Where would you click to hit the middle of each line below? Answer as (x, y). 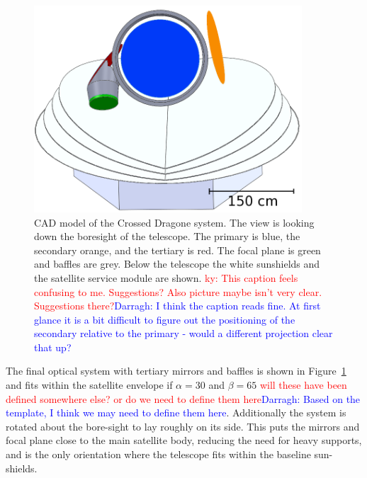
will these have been (303, 385)
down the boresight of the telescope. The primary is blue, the (167, 236)
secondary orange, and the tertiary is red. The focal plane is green (177, 250)
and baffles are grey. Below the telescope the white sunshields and (177, 264)
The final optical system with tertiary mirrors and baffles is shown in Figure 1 (176, 371)
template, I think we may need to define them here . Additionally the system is (176, 412)
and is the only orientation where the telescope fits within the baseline (158, 454)
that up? (53, 347)
